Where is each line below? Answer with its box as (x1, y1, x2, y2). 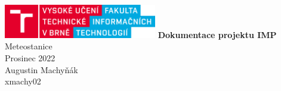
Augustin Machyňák (5, 63, 78, 76)
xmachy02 (5, 75, 41, 87)
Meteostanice (5, 40, 53, 52)
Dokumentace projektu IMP (158, 28, 277, 40)
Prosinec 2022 (5, 52, 55, 64)
